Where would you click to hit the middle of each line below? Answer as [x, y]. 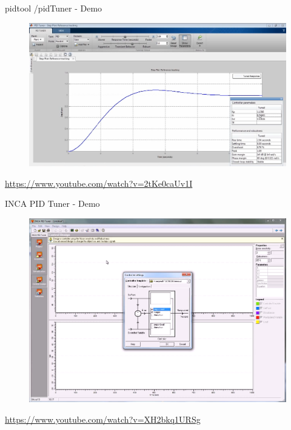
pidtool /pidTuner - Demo [54, 8]
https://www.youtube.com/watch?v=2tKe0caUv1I [99, 183]
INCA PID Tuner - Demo [52, 203]
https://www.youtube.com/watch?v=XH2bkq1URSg [103, 419]
